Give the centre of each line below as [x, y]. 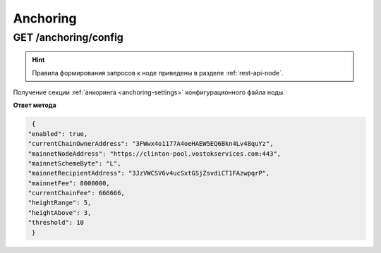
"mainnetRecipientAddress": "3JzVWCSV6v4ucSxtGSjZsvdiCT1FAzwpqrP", [149, 173]
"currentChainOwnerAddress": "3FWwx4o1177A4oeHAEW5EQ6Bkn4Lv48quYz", [151, 144]
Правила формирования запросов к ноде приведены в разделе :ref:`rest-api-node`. [158, 73]
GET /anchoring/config [68, 37]
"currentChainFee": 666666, [76, 193]
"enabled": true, [58, 134]
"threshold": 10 [56, 223]
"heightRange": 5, [60, 203]
